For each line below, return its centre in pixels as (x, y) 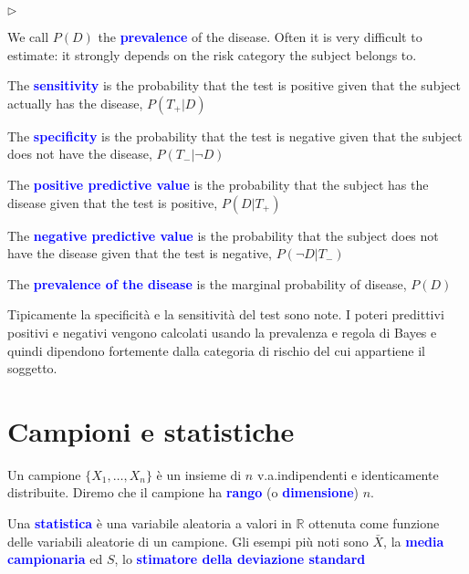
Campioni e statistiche (151, 430)
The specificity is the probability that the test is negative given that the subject (235, 136)
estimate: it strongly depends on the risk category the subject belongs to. (212, 54)
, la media (414, 541)
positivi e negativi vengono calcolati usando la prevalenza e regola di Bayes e (222, 332)
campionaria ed (55, 559)
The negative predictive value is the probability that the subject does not (223, 235)
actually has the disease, (75, 103)
